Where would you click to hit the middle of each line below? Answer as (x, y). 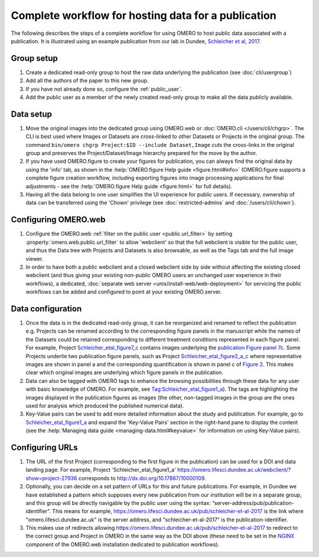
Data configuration (46, 309)
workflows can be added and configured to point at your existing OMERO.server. (124, 292)
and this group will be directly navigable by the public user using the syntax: (118, 503)
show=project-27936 (51, 478)
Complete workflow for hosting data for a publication (144, 15)
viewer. (35, 259)
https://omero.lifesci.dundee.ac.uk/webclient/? (234, 470)
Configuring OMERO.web (58, 220)
